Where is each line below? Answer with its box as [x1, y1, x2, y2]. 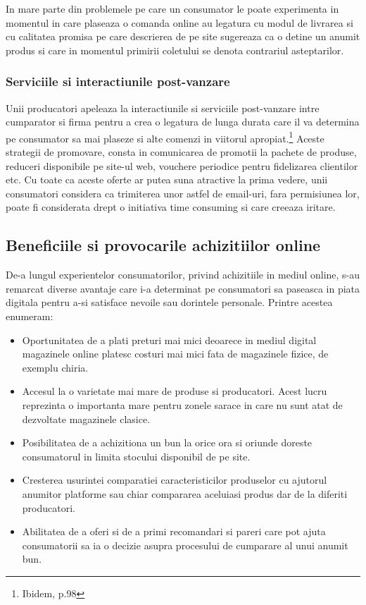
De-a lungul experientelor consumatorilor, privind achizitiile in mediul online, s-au [6, 267, 360, 282]
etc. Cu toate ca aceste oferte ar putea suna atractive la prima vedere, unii [6, 172, 328, 187]
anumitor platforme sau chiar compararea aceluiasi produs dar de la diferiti [22, 486, 348, 501]
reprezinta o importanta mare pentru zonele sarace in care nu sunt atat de [22, 397, 343, 412]
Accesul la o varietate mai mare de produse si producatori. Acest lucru [22, 384, 327, 398]
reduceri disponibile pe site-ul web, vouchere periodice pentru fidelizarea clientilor [6, 158, 358, 173]
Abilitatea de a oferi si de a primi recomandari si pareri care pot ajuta [22, 524, 326, 539]
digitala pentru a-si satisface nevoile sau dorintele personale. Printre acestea [6, 295, 333, 310]
